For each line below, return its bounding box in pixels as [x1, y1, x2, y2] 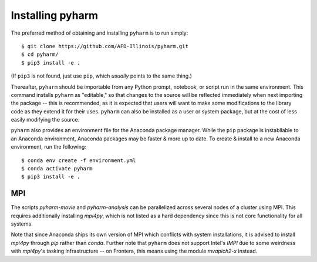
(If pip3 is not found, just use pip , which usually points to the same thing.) [11, 72, 192, 79]
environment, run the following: [11, 143, 86, 150]
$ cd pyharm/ [21, 51, 59, 58]
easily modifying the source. [11, 116, 80, 123]
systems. [11, 220, 33, 227]
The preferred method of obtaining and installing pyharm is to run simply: [11, 29, 188, 36]
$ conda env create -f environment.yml [21, 157, 136, 164]
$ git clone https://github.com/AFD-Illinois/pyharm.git [21, 43, 189, 49]
